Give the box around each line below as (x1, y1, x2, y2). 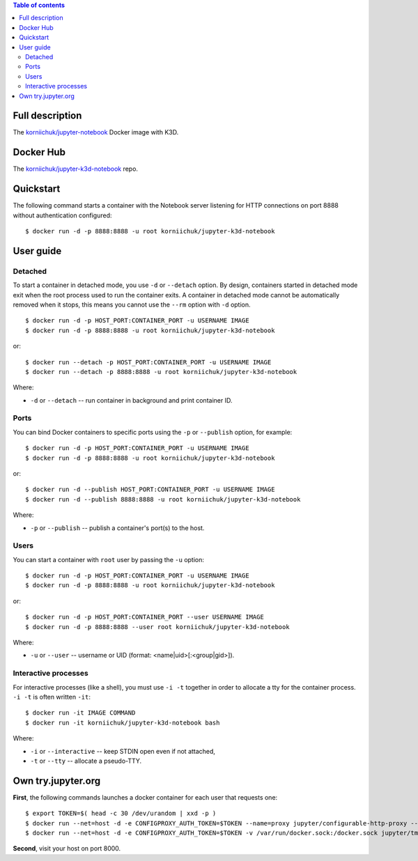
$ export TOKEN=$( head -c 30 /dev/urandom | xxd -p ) (25, 809, 217, 818)
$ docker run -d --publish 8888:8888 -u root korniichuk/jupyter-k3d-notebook (25, 495, 301, 503)
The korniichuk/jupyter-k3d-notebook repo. (13, 164, 139, 173)
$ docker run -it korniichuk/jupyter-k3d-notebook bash (25, 718, 220, 727)
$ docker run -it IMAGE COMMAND (25, 709, 136, 717)
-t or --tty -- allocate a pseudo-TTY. (30, 757, 142, 765)
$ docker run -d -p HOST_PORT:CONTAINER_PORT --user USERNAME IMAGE (25, 613, 264, 621)
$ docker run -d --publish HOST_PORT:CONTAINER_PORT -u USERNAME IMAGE (25, 486, 275, 494)
